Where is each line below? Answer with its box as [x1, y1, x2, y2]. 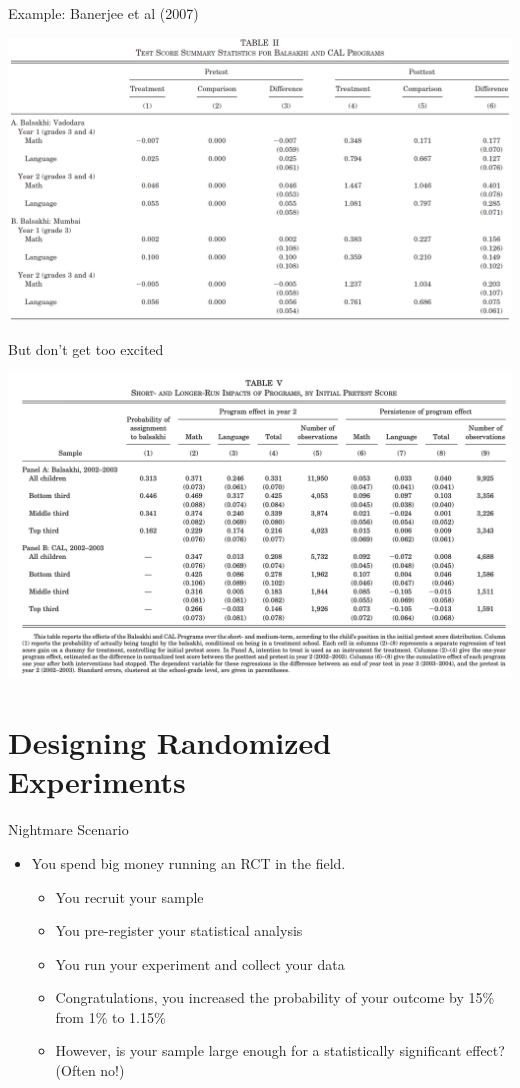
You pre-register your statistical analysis [55, 920, 303, 941]
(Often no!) [55, 1060, 125, 1081]
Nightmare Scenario [8, 819, 129, 840]
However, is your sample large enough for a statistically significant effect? [55, 1040, 505, 1061]
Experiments [8, 761, 186, 802]
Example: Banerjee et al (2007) [8, 3, 199, 23]
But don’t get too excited [8, 338, 164, 359]
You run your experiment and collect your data [55, 953, 345, 974]
